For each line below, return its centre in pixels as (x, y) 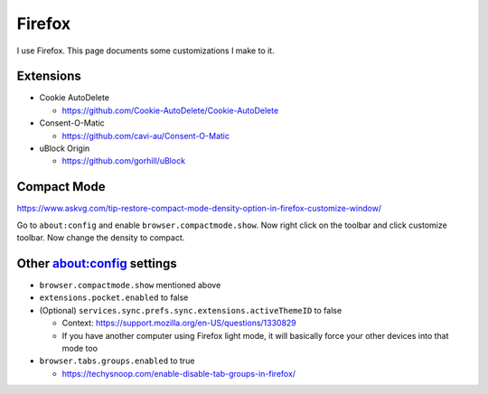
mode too (80, 348)
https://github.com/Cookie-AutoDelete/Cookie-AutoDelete (170, 110)
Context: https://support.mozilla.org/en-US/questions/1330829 (179, 323)
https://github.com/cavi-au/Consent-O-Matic (146, 136)
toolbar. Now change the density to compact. (101, 238)
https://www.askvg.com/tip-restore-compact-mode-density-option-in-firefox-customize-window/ (199, 209)
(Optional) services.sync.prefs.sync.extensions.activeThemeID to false (191, 310)
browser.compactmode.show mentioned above (130, 285)
